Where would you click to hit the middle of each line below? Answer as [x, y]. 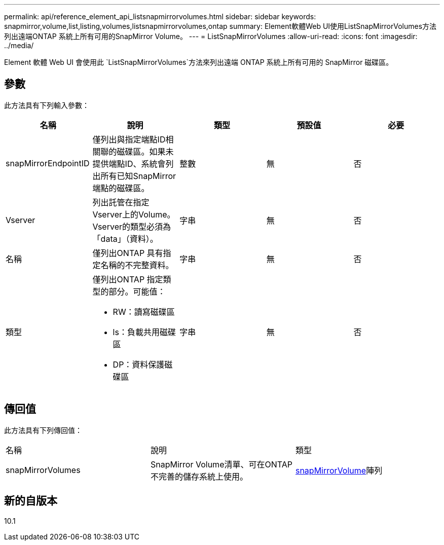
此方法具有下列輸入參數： [47, 105]
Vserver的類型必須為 [132, 226]
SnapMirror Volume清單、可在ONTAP [221, 464]
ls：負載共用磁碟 [144, 332]
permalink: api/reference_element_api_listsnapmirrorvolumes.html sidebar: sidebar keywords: [160, 16]
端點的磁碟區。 [121, 188]
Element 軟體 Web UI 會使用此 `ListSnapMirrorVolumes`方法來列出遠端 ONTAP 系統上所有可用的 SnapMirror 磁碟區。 [199, 62]
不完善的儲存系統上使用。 [199, 476]
